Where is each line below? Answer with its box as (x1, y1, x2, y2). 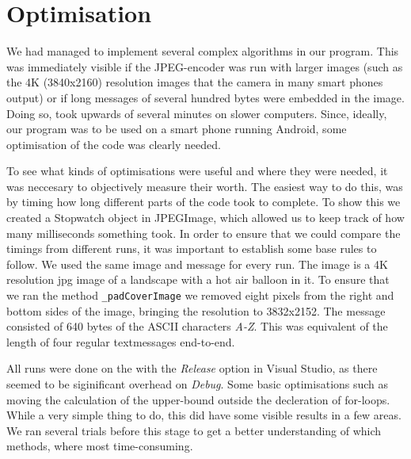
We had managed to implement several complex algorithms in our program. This (6, 43, 399, 59)
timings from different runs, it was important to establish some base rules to (6, 240, 377, 257)
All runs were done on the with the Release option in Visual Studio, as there (6, 360, 378, 377)
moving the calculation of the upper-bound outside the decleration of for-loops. (6, 391, 390, 407)
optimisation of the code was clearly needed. (6, 136, 221, 152)
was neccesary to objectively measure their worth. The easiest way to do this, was (6, 178, 403, 194)
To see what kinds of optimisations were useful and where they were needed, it (6, 163, 388, 179)
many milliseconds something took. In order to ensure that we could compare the (6, 224, 401, 241)
